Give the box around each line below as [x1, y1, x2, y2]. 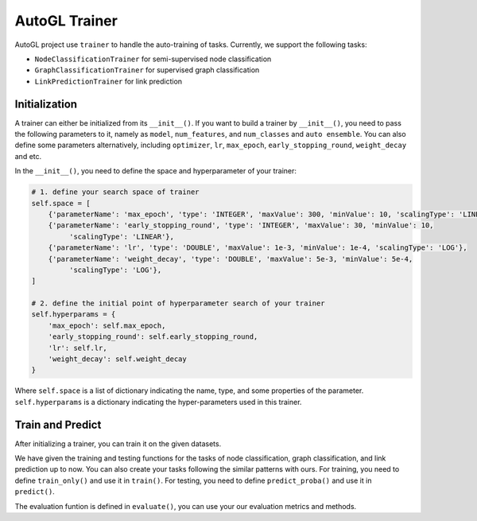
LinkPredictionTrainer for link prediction [34, 76, 183, 86]
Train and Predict [14, 418, 102, 431]
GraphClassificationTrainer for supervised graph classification [34, 65, 260, 75]
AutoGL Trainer [14, 12, 118, 29]
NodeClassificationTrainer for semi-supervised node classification [34, 54, 272, 64]
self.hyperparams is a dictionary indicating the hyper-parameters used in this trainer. [14, 397, 302, 406]
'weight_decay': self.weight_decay [48, 355, 187, 364]
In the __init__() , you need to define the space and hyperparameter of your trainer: [14, 166, 297, 176]
